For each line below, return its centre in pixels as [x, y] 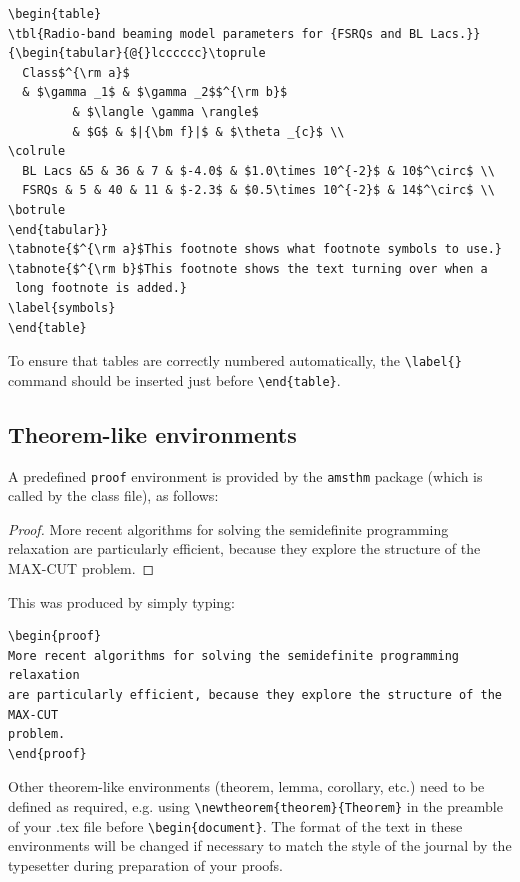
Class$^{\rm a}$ [76, 72]
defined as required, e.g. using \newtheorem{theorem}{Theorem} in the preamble [255, 805]
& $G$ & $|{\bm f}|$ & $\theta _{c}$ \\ [208, 131]
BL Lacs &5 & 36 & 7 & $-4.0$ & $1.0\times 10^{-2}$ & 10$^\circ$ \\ [258, 170]
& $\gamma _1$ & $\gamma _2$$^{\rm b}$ [155, 92]
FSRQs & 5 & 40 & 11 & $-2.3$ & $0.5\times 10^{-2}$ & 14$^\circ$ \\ [258, 190]
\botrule [37, 209]
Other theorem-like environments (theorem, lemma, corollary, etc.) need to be [246, 786]
